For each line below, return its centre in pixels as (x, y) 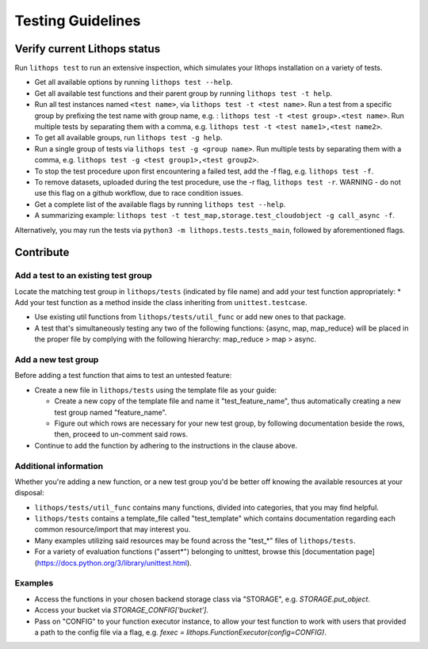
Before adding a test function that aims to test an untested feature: (123, 376)
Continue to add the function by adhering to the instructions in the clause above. (166, 445)
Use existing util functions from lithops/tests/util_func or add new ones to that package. (190, 317)
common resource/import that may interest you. (113, 529)
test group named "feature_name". (111, 412)
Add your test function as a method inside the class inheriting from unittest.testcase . (161, 303)
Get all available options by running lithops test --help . (134, 82)
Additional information (59, 466)
